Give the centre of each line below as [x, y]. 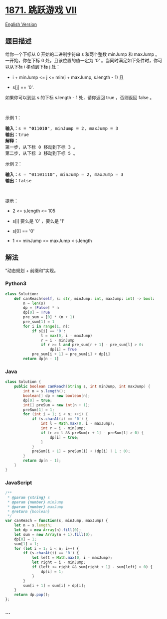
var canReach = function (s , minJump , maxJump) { [57, 521]
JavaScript [19, 483]
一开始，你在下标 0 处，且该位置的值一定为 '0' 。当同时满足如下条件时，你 [82, 60]
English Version [21, 24]
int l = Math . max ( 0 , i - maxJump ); [78, 424]
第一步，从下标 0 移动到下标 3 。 [42, 147]
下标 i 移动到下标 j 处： [37, 66]
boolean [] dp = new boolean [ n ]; [57, 396]
